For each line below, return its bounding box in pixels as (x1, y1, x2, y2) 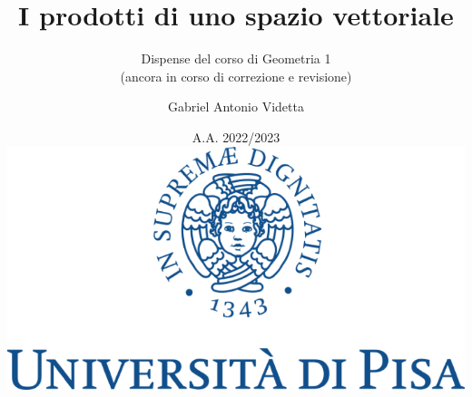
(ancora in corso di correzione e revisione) (120, 66, 352, 85)
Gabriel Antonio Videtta (168, 97, 304, 116)
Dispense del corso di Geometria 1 (141, 49, 331, 68)
